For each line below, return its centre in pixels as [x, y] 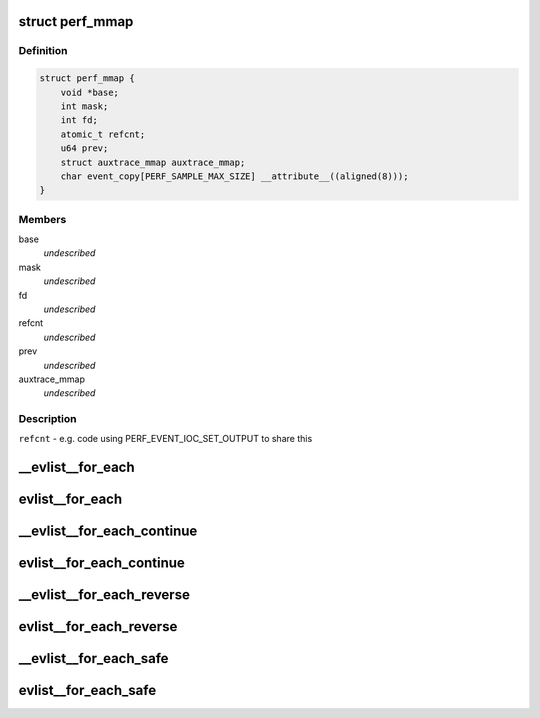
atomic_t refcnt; [103, 134]
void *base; [90, 92]
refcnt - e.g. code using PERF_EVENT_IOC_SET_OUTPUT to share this [165, 439]
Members [42, 219]
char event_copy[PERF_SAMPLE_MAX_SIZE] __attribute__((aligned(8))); [234, 176]
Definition [43, 51]
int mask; [84, 106]
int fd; [79, 120]
